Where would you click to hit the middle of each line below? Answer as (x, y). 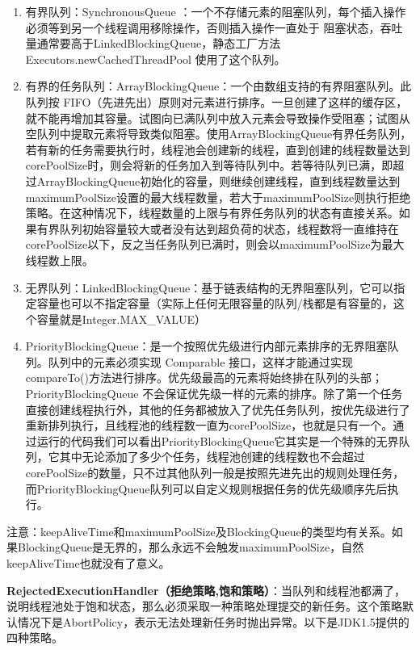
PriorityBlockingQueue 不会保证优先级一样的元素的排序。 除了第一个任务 (214, 394)
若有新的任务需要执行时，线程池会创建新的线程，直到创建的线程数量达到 (218, 149)
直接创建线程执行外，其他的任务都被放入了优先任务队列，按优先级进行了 (218, 409)
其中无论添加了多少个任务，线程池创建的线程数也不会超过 (212, 457)
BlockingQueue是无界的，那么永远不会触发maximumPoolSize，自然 (191, 547)
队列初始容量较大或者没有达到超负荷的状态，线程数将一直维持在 (229, 228)
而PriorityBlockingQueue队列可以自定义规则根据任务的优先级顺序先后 (206, 488)
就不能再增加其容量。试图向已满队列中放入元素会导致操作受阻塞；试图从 (218, 117)
